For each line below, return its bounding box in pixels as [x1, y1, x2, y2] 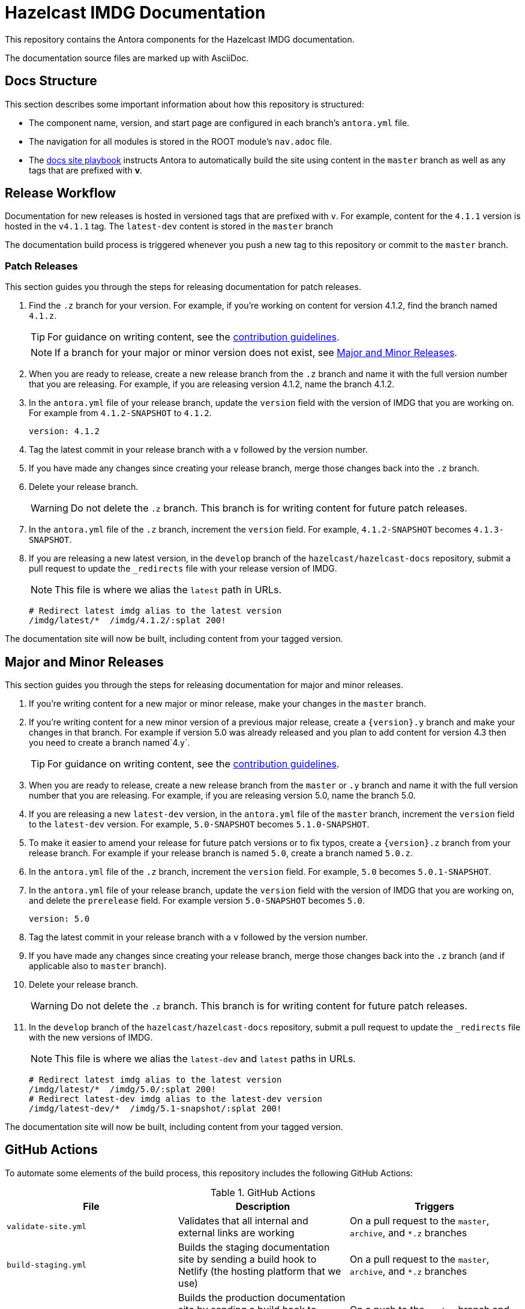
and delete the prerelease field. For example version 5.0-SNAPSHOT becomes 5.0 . [29, 895, 365, 906]
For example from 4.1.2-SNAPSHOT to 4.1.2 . [29, 408, 212, 419]
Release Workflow [5, 186, 116, 201]
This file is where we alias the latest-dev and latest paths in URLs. [55, 1053, 356, 1065]
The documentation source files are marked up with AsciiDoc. [5, 52, 249, 63]
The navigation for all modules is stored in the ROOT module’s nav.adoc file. [29, 136, 332, 147]
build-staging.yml [7, 1260, 87, 1270]
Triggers [415, 1200, 454, 1212]
